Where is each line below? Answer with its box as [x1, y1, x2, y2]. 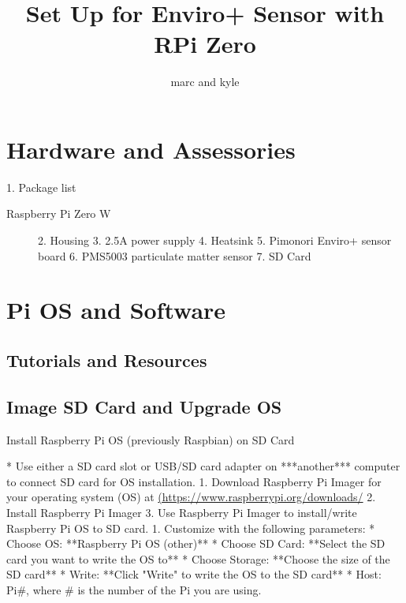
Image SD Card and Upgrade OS [6, 394, 282, 418]
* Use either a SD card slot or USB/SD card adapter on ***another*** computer [6, 458, 400, 474]
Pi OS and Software [6, 294, 226, 326]
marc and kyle [170, 73, 240, 90]
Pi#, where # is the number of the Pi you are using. [6, 581, 262, 597]
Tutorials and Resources [6, 347, 207, 372]
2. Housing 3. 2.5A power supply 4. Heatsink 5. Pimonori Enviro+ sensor [38, 232, 392, 249]
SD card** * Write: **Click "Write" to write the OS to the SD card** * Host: [6, 566, 382, 582]
